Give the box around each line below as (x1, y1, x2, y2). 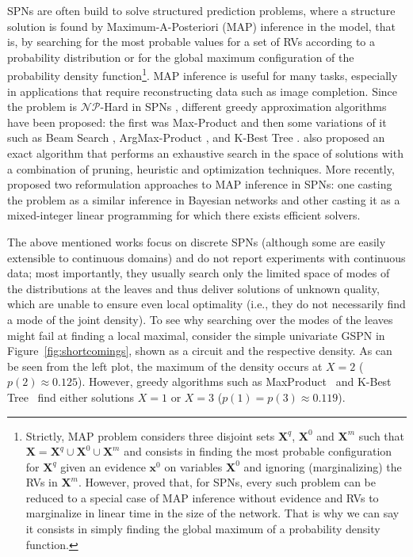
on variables (164, 458, 223, 475)
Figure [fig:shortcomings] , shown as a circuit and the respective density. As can (7, 342, 392, 359)
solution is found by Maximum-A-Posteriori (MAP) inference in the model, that (7, 17, 396, 34)
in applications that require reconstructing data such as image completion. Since (7, 82, 398, 99)
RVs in (25, 474, 58, 490)
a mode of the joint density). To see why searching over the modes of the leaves (7, 311, 393, 327)
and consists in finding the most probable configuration (124, 443, 392, 460)
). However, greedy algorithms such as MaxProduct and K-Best (78, 373, 392, 390)
